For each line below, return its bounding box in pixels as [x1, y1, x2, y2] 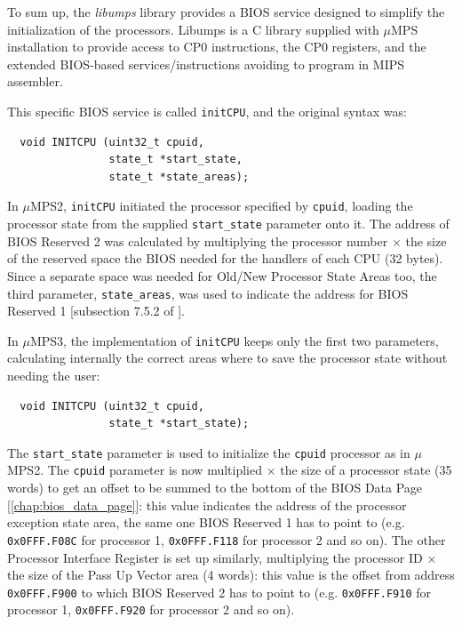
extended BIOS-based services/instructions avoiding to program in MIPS [7, 54, 405, 73]
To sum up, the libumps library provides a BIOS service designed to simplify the [7, 3, 445, 20]
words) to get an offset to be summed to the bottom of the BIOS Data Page [7, 478, 423, 497]
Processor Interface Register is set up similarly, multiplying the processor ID [7, 548, 423, 566]
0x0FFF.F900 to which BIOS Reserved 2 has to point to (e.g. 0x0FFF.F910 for [7, 582, 431, 601]
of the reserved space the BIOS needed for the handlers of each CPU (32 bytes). [7, 249, 443, 268]
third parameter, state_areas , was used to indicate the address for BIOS [7, 284, 409, 302]
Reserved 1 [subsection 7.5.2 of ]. [7, 301, 185, 320]
